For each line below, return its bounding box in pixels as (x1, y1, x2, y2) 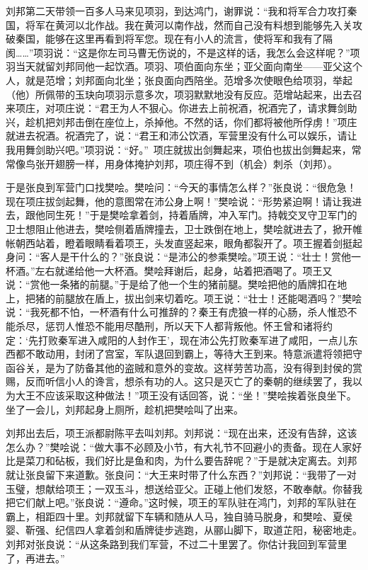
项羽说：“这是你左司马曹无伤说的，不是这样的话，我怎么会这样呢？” (33, 45, 350, 59)
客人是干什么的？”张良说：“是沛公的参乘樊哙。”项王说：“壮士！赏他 (40, 249, 352, 264)
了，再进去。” (6, 550, 65, 565)
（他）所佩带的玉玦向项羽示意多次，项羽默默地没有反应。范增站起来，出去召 (6, 86, 362, 101)
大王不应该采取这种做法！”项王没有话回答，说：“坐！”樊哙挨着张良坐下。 (15, 388, 357, 403)
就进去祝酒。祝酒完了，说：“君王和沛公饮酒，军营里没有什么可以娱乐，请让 (6, 128, 357, 143)
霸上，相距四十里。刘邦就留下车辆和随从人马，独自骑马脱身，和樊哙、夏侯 (6, 508, 352, 523)
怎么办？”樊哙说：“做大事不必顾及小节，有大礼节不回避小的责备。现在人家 (6, 439, 352, 454)
